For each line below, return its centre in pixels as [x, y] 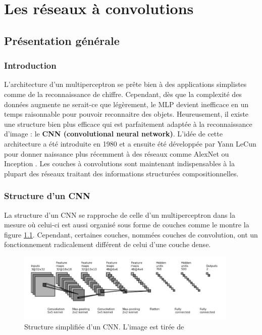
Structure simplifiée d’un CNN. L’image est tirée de [104, 327]
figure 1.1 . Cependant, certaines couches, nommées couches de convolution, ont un [131, 234]
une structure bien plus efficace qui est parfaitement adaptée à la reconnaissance [128, 124]
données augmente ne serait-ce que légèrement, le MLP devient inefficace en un [126, 104]
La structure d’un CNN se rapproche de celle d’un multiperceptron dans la [120, 214]
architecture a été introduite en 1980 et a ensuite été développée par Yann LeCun [130, 143]
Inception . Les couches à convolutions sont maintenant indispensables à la [119, 163]
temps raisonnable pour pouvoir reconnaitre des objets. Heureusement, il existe [126, 114]
